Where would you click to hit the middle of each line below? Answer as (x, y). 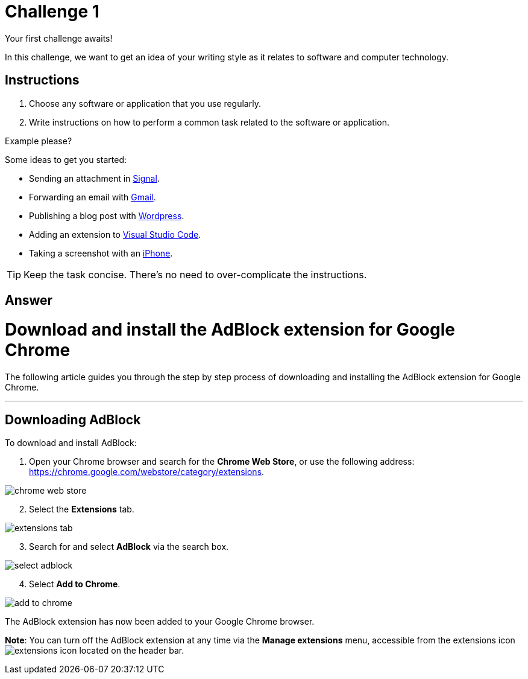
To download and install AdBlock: (71, 443)
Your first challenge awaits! (59, 38)
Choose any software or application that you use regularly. (145, 103)
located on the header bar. (132, 651)
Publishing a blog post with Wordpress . (107, 215)
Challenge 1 (52, 11)
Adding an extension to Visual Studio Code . (115, 234)
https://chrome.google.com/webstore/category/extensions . (147, 472)
